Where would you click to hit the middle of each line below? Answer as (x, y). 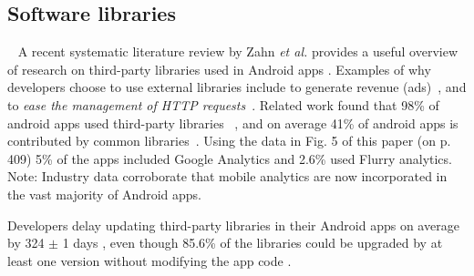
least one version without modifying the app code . (149, 260)
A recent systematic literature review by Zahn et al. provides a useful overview (238, 51)
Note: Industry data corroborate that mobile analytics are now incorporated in (227, 176)
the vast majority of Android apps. (104, 194)
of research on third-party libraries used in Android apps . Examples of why (219, 69)
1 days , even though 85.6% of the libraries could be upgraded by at (252, 243)
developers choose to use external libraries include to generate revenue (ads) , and (237, 87)
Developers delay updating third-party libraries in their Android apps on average (233, 225)
